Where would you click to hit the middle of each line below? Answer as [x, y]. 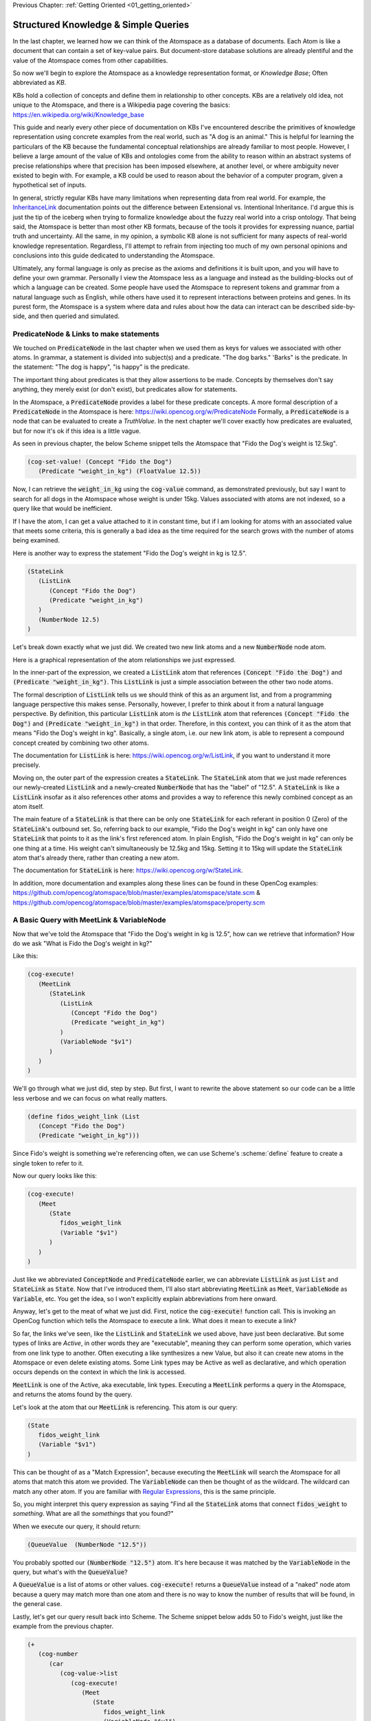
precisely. [26, 765]
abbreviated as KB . [40, 83]
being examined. [36, 540]
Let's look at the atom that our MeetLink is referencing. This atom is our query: [125, 1407]
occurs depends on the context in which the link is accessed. [99, 1372]
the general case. [37, 1604]
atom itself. [29, 806]
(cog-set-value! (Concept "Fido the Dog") [100, 462]
